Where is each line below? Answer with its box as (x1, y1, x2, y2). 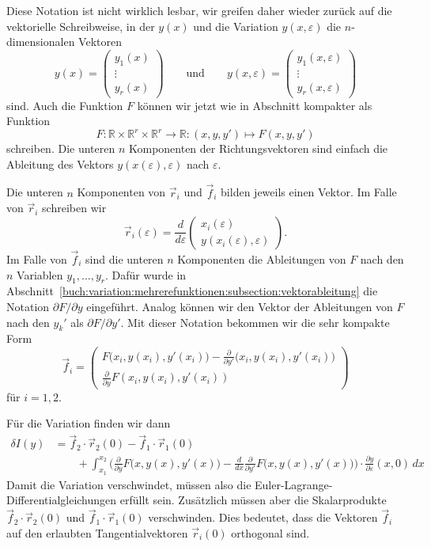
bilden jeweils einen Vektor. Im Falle (221, 184, 397, 200)
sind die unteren (85, 251, 164, 268)
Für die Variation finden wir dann (6, 415, 171, 431)
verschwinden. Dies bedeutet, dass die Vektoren (148, 509, 378, 526)
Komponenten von (77, 184, 166, 200)
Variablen (17, 266, 63, 283)
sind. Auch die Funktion (6, 97, 123, 113)
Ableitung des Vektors (6, 155, 114, 172)
